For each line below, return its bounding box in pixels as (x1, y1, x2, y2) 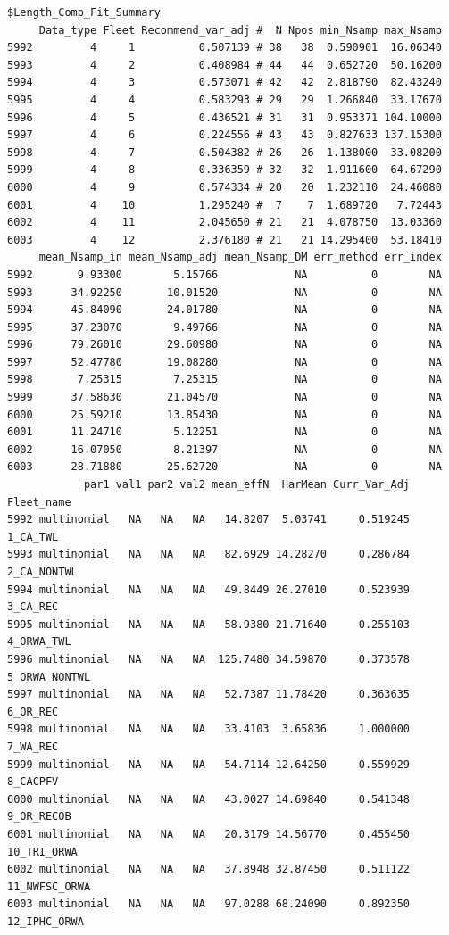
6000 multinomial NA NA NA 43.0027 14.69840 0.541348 (7, 792, 411, 806)
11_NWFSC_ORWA (7, 880, 91, 893)
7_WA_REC (7, 740, 59, 753)
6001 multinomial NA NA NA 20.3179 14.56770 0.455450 (7, 827, 411, 840)
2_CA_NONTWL (7, 566, 78, 578)
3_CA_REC (7, 600, 59, 614)
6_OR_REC (7, 705, 59, 718)
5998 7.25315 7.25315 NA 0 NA (7, 373, 442, 386)
